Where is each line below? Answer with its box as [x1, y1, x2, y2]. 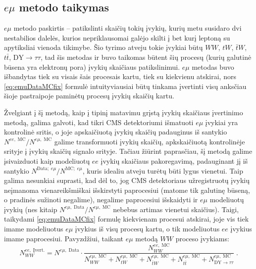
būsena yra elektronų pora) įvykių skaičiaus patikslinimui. [4, 61, 180, 72]
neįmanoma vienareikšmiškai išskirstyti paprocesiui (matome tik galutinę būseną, [4, 184, 250, 195]
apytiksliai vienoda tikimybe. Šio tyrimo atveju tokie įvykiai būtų [4, 42, 203, 52]
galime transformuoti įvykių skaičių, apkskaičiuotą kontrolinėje [54, 136, 245, 146]
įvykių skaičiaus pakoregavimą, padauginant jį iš [101, 155, 248, 166]
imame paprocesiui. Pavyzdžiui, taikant [4, 233, 124, 243]
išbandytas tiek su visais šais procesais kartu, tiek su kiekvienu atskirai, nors [4, 71, 236, 82]
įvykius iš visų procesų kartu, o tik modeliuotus [75, 224, 220, 234]
